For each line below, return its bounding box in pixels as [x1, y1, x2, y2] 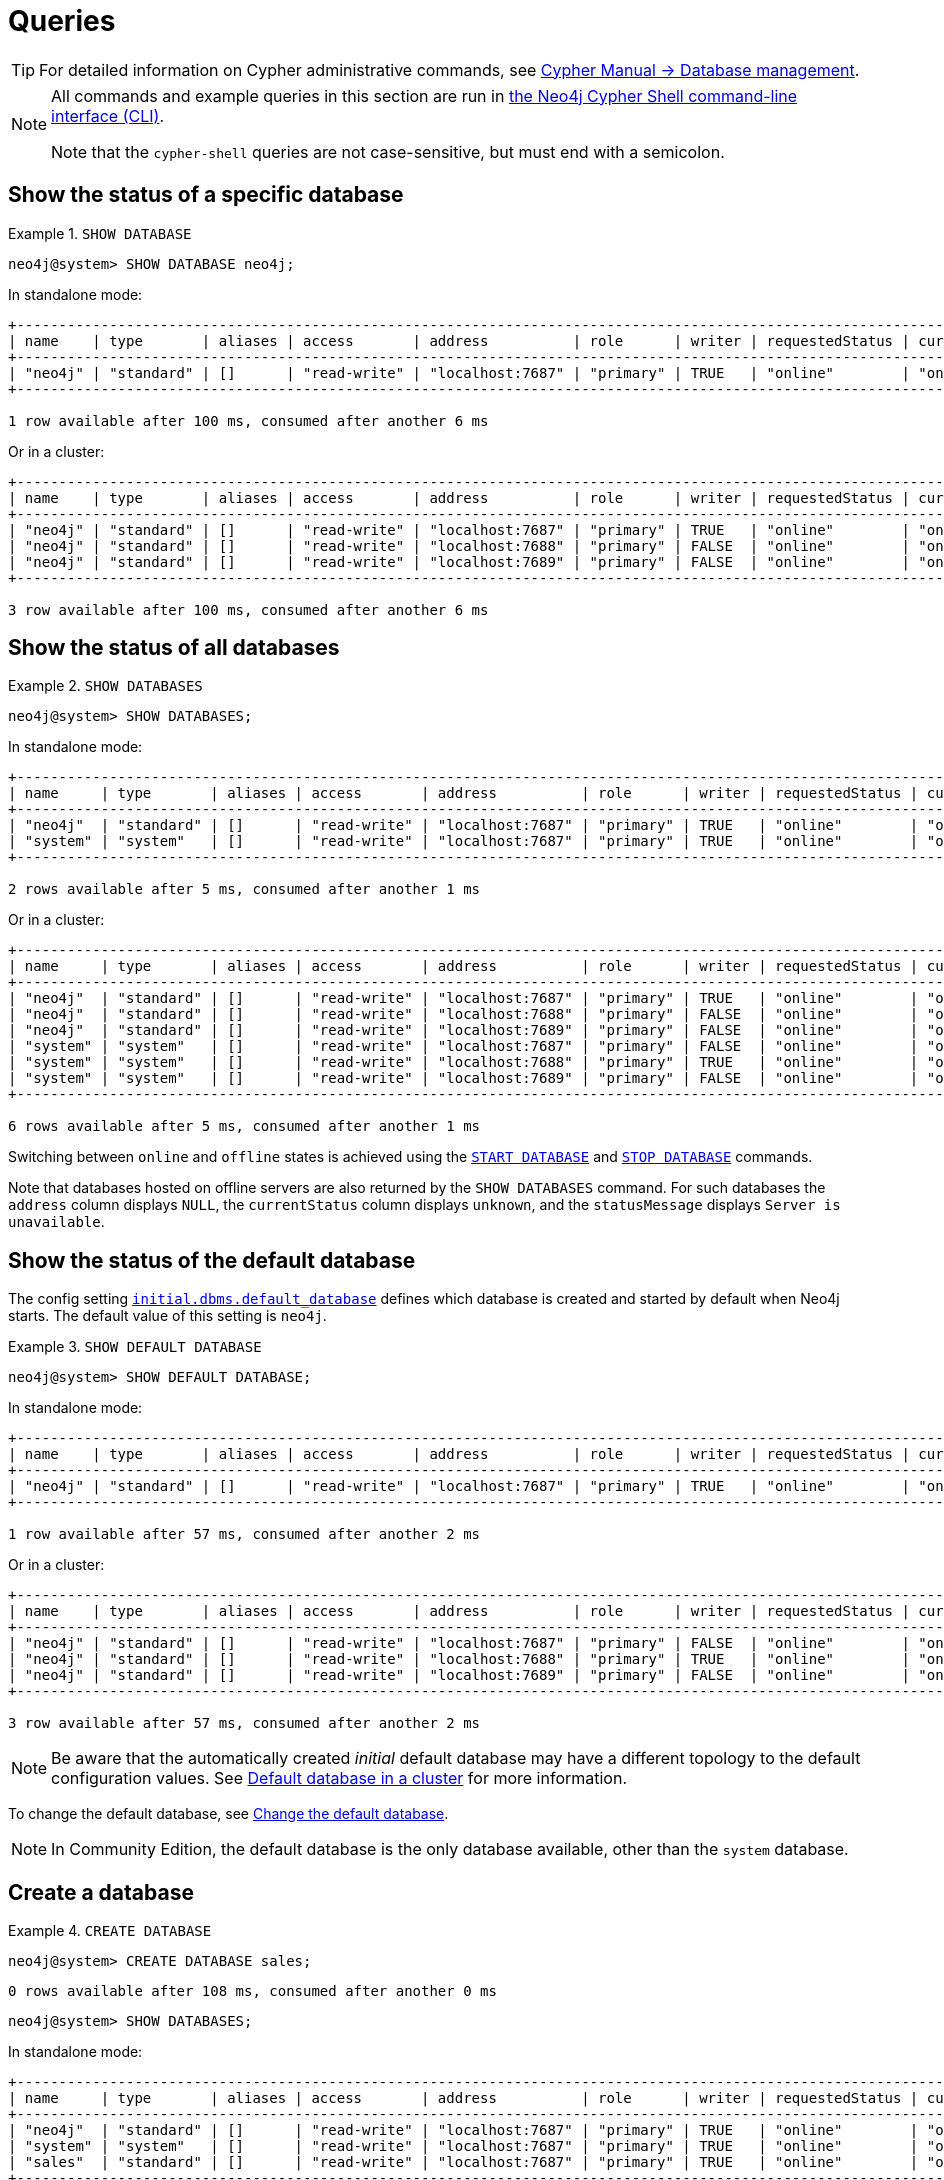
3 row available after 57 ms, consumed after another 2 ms [8, 1715, 481, 1732]
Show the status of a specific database [8, 182, 404, 208]
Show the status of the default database [8, 1247, 416, 1273]
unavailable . [8, 1213, 105, 1231]
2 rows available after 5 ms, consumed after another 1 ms [8, 881, 481, 898]
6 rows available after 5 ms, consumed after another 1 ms [8, 1118, 481, 1135]
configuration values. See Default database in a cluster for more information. [51, 1768, 628, 1789]
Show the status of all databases [8, 635, 340, 661]
